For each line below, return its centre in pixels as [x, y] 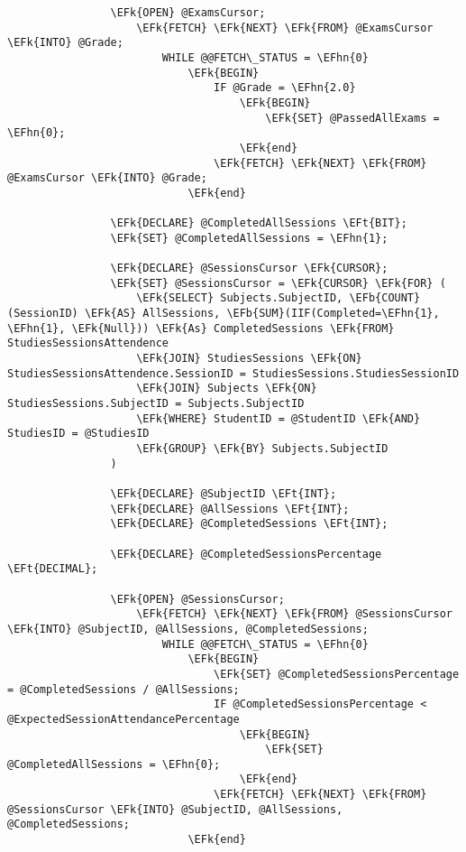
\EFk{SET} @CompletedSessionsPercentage [337, 674]
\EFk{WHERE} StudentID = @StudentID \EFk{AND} [279, 418]
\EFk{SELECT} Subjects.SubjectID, [240, 298]
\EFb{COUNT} [385, 298]
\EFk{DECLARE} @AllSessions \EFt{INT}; [230, 509]
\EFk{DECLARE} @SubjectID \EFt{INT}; [224, 494]
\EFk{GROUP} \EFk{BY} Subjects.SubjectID [262, 449]
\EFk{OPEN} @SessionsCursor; [197, 599]
